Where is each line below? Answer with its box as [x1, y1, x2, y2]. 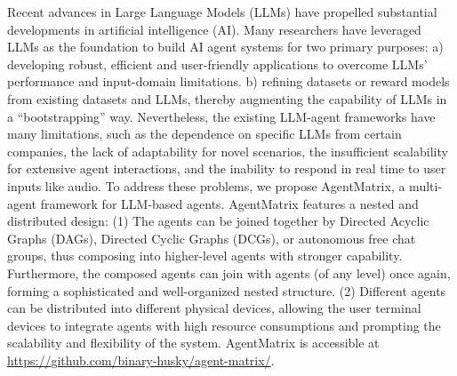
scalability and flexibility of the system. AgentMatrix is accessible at [7, 333, 380, 352]
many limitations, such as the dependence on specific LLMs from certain [7, 124, 402, 143]
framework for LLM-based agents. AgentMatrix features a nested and [40, 194, 419, 212]
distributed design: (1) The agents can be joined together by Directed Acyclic [7, 212, 429, 230]
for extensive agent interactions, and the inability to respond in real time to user [7, 159, 446, 178]
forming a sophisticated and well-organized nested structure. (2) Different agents [7, 281, 446, 300]
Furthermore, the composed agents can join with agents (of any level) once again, [7, 263, 451, 282]
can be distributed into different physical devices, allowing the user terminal [7, 299, 421, 317]
